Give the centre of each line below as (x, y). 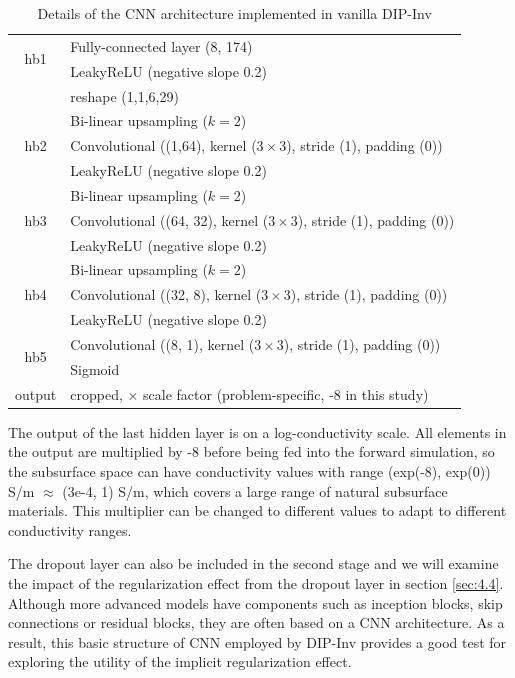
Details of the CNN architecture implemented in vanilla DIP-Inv (234, 13)
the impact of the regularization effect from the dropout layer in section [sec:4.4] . (256, 582)
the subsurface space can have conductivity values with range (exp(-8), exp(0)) (249, 470)
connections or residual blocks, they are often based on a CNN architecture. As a (256, 622)
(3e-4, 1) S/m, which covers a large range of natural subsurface (255, 490)
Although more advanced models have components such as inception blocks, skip (255, 602)
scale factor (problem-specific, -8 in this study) (286, 393)
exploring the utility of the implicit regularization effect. (180, 661)
